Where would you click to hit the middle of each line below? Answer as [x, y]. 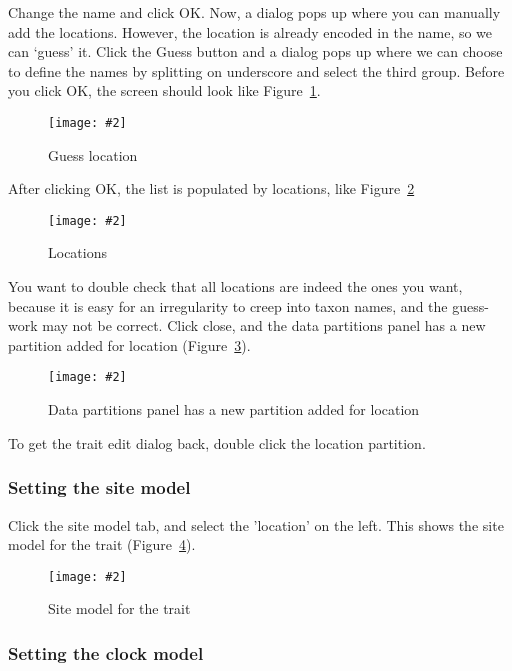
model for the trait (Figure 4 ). [102, 544]
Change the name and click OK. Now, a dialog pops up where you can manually [254, 12]
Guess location [93, 154]
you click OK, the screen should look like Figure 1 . [164, 90]
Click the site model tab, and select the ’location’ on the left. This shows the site [256, 524]
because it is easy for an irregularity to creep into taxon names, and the [228, 305]
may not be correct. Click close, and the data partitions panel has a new [264, 325]
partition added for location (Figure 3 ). [129, 344]
